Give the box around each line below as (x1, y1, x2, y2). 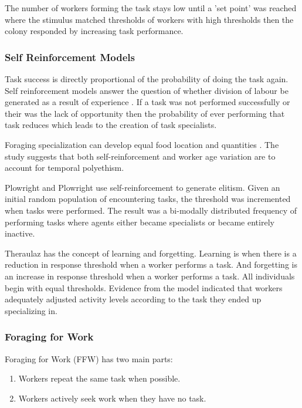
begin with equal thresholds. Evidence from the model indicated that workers (5, 281, 283, 294)
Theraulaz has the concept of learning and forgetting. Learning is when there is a (5, 247, 297, 259)
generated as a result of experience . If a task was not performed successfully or (5, 96, 290, 108)
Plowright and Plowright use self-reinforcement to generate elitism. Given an (5, 181, 280, 193)
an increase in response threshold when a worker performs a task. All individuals (5, 269, 295, 282)
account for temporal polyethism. (5, 161, 124, 174)
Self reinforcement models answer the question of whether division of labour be (5, 84, 289, 96)
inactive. (5, 227, 35, 240)
